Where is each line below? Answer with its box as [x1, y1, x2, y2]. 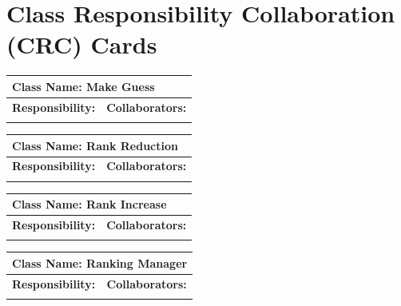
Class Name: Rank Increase [12, 196, 167, 213]
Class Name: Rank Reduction [12, 137, 178, 153]
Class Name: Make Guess [12, 77, 155, 94]
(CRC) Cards [6, 28, 157, 61]
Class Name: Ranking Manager [12, 254, 188, 271]
